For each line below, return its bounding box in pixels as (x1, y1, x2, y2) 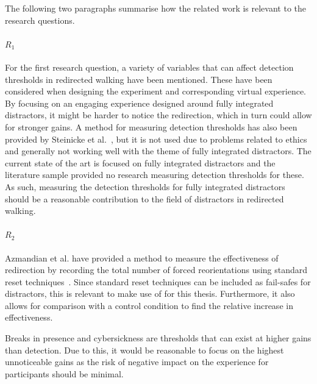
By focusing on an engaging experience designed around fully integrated (5, 96, 274, 109)
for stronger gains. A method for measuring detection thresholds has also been (5, 120, 297, 133)
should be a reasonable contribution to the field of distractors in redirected (5, 192, 284, 205)
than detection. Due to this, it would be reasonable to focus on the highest (5, 343, 284, 356)
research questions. (5, 13, 75, 26)
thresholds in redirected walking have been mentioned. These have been (5, 73, 272, 85)
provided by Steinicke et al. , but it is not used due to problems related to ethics (5, 132, 307, 145)
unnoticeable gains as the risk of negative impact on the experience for (5, 355, 269, 368)
